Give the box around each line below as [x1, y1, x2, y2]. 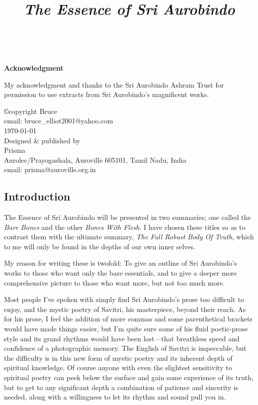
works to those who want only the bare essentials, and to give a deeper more [4, 268, 237, 278]
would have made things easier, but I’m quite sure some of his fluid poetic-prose [4, 323, 248, 334]
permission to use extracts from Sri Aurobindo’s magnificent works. [4, 89, 209, 100]
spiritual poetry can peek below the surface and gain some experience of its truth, [4, 372, 254, 383]
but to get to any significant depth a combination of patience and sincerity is [4, 382, 239, 392]
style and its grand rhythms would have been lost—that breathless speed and [4, 333, 240, 343]
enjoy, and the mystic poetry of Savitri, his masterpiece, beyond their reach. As [4, 304, 246, 314]
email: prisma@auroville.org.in [4, 164, 96, 175]
